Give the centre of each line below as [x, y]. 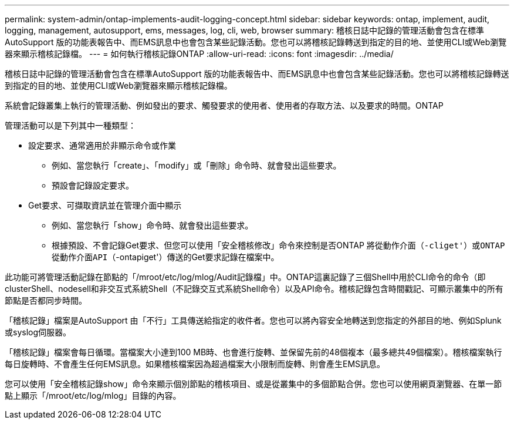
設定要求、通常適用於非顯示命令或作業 [102, 145]
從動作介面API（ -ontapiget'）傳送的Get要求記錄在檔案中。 [165, 257]
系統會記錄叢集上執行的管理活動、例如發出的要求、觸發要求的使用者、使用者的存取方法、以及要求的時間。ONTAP [224, 105]
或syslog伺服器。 [38, 332]
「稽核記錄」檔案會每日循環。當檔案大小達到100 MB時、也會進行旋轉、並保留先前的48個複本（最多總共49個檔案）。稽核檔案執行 [253, 352]
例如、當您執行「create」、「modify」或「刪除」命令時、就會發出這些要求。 [197, 165]
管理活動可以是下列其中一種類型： [70, 125]
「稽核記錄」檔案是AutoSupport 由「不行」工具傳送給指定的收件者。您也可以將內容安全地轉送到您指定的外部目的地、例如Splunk [253, 320]
